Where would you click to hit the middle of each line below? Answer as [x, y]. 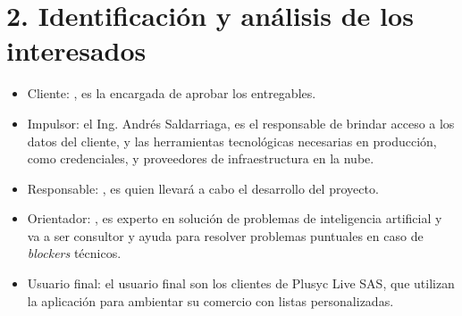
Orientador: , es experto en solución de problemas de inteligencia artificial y [235, 218]
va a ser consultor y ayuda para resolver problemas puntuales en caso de [225, 235]
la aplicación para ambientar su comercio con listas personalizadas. [210, 300]
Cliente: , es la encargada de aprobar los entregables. [172, 93]
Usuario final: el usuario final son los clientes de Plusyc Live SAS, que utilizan [241, 283]
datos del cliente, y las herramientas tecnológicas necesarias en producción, [232, 141]
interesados [76, 50]
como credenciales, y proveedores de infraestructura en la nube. [201, 158]
